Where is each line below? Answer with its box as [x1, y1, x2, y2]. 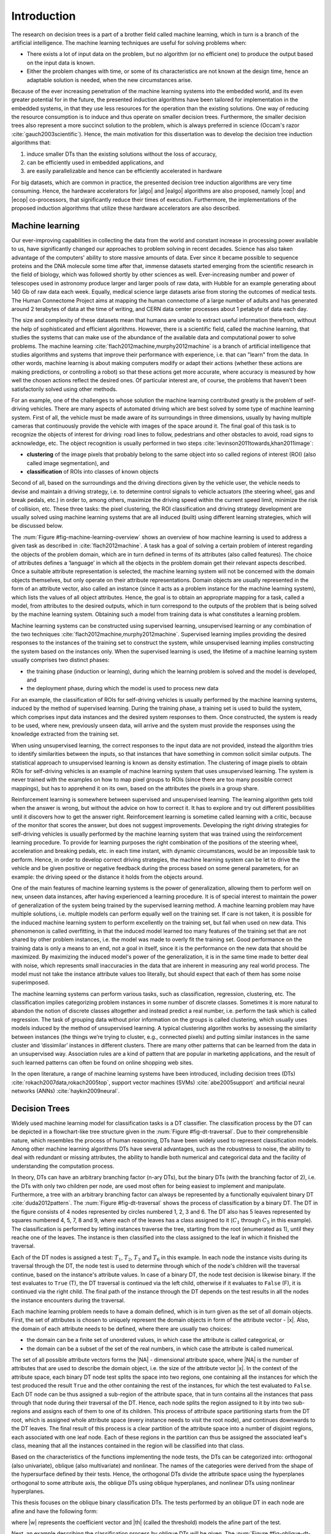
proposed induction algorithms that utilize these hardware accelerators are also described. [11, 204, 240, 212]
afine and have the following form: [11, 1507, 98, 1515]
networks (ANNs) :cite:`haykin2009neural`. [11, 1087, 120, 1095]
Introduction [11, 9, 76, 23]
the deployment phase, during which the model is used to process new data [26, 685, 219, 692]
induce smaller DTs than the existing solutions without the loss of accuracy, [26, 150, 217, 158]
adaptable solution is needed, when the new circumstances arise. [26, 76, 192, 83]
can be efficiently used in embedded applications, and [26, 159, 164, 166]
